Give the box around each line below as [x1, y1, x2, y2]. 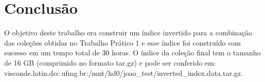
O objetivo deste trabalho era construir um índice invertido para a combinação [4, 27, 252, 38]
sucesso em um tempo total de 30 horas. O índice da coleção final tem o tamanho [4, 47, 261, 58]
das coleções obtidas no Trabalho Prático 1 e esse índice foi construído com [4, 37, 241, 48]
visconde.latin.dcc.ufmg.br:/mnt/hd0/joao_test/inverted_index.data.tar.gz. [4, 67, 243, 78]
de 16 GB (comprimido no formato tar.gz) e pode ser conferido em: [4, 57, 216, 68]
